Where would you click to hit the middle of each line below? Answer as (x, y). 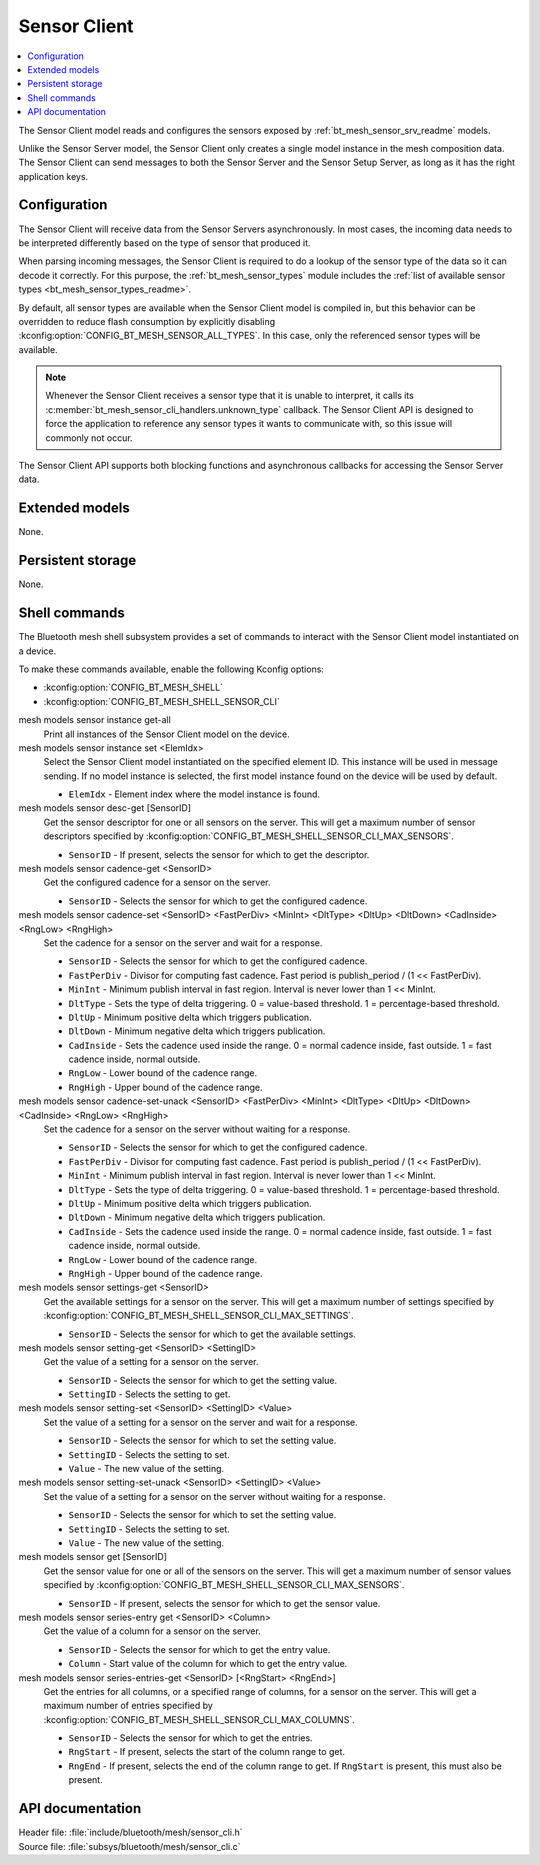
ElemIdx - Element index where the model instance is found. (194, 794)
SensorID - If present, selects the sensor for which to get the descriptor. (219, 854)
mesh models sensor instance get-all (95, 720)
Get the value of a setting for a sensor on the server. (151, 1362)
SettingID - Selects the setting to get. (149, 1394)
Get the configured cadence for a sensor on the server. (157, 882)
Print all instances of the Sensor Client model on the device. (166, 734)
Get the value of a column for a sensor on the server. (152, 1631)
